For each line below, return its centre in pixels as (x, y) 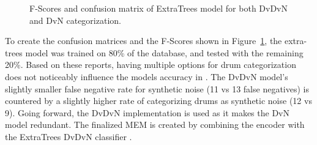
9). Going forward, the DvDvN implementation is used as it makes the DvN (147, 112)
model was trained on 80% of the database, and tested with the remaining (164, 52)
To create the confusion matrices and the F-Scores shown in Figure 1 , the (144, 41)
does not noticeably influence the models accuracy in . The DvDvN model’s (147, 76)
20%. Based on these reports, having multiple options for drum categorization (151, 65)
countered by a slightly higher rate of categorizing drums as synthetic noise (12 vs (158, 101)
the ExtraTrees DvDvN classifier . (69, 136)
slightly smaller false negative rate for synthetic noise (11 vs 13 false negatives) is (157, 88)
